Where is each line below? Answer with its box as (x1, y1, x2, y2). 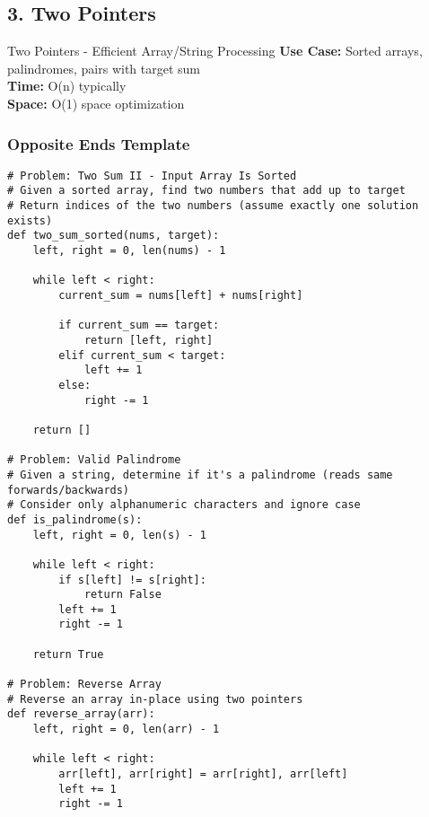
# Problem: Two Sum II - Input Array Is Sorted (7, 169, 297, 182)
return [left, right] (83, 334, 214, 347)
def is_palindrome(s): (7, 513, 143, 526)
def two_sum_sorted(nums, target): (7, 229, 220, 242)
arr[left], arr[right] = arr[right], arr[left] (58, 768, 348, 781)
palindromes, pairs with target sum (7, 58, 201, 77)
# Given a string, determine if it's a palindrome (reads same (7, 468, 393, 481)
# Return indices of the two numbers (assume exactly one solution (7, 199, 419, 213)
